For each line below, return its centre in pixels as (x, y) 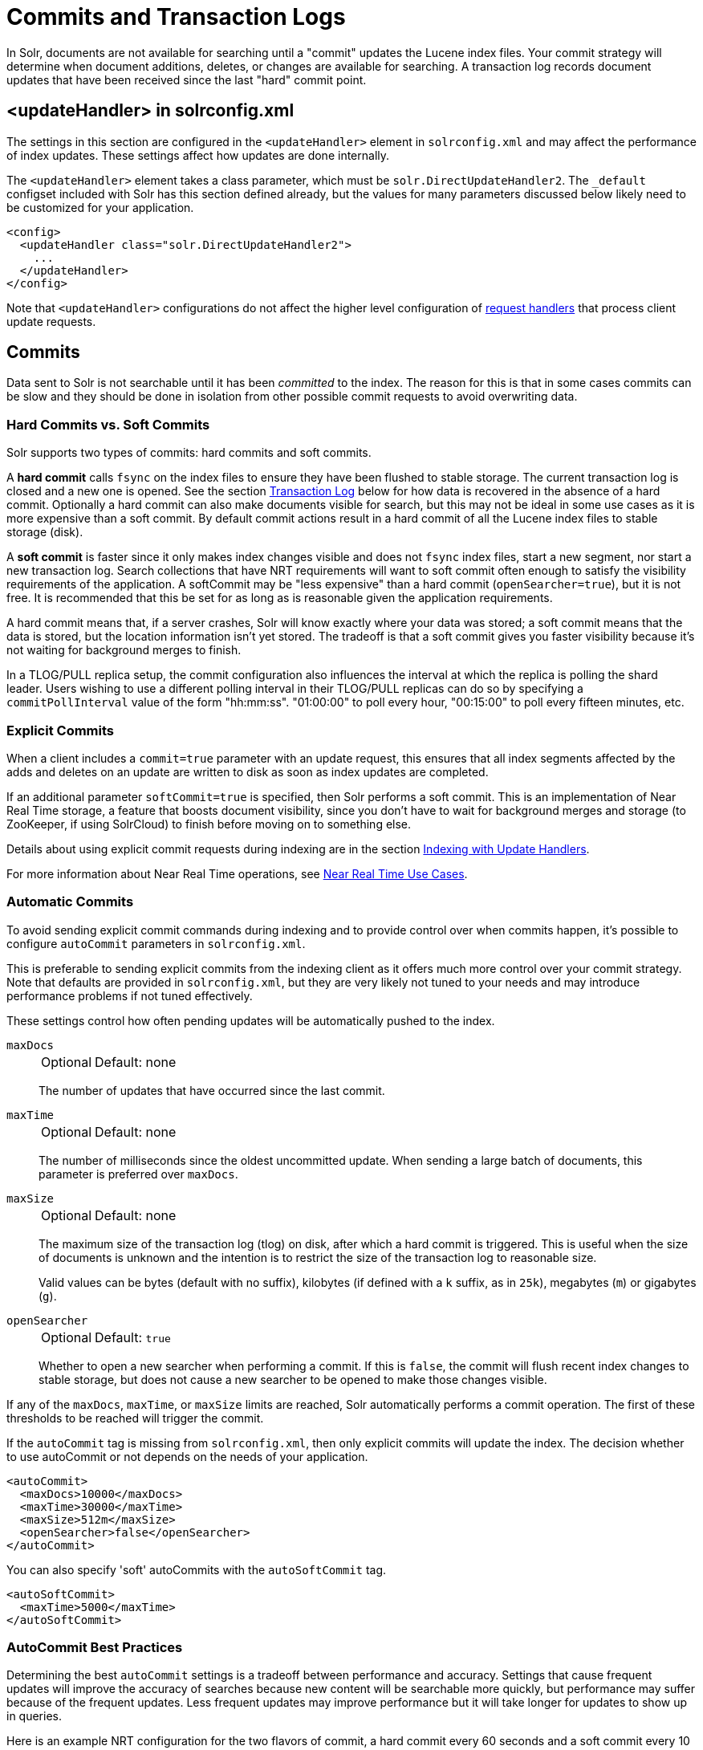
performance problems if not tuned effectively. (130, 995)
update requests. (51, 321)
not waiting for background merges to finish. (124, 650)
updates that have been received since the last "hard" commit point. (187, 79)
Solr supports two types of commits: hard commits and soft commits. (189, 453)
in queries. (34, 1716)
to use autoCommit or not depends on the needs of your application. (187, 1456)
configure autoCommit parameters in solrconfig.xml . (156, 943)
